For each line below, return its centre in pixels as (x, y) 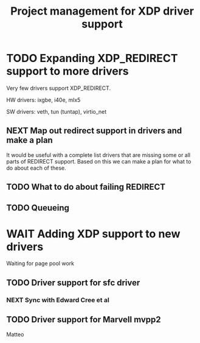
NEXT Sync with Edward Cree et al (58, 300)
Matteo (15, 334)
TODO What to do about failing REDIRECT (86, 187)
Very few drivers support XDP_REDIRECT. (59, 88)
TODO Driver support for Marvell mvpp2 (84, 320)
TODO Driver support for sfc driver (73, 282)
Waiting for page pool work (40, 263)
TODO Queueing (38, 208)
